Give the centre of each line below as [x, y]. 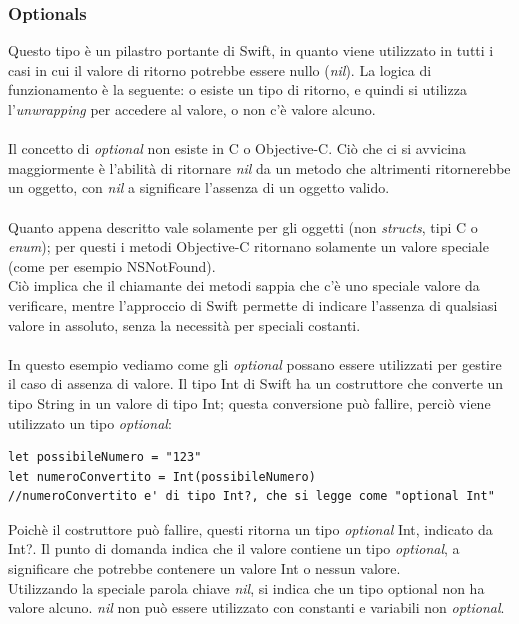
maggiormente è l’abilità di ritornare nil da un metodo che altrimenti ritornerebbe [259, 167]
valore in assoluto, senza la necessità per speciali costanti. [184, 324]
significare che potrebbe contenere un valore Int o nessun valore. [204, 568]
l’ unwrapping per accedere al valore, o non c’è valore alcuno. [192, 109]
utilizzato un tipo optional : [90, 422]
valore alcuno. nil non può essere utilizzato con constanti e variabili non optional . [256, 607]
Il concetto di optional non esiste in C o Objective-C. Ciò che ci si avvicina [237, 148]
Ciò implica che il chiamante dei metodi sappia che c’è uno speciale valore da [244, 285]
